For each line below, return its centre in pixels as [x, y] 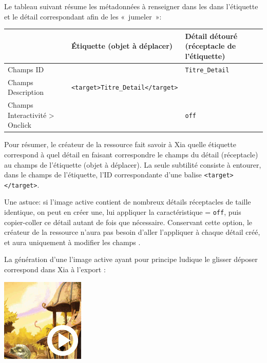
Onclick [20, 125]
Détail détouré [211, 36]
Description [26, 92]
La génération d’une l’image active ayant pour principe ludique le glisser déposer [131, 259]
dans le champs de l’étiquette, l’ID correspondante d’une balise [103, 175]
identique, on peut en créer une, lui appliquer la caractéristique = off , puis [123, 212]
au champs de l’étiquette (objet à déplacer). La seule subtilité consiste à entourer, [133, 164]
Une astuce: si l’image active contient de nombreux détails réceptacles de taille [128, 202]
